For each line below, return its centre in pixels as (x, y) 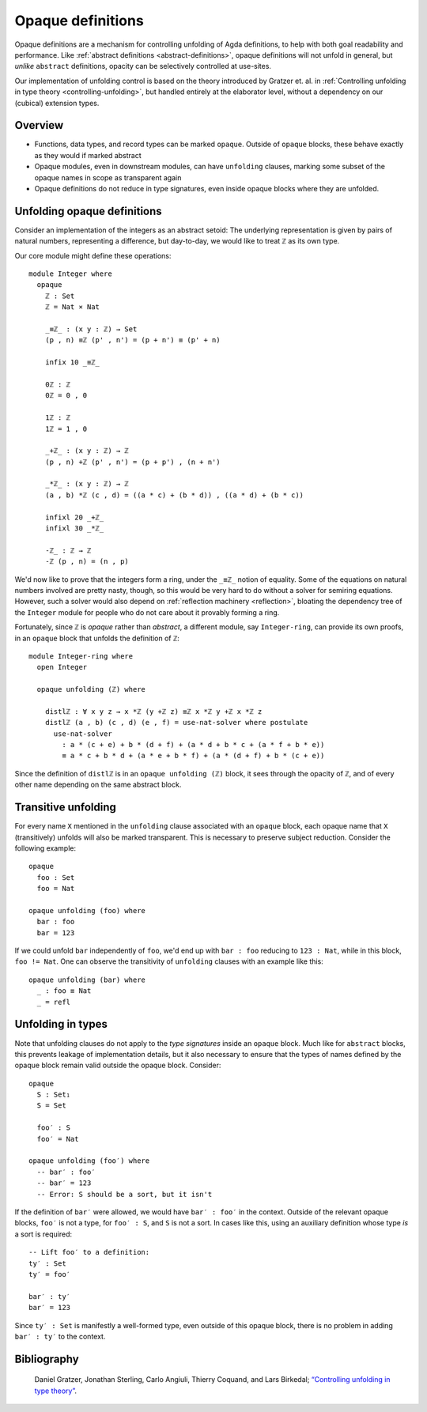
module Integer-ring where (81, 656)
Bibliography (47, 1359)
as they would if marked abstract (88, 155)
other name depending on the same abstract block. (98, 785)
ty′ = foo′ (50, 1274)
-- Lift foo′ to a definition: (89, 1252)
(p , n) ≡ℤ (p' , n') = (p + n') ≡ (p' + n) (132, 340)
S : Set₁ (54, 1095)
